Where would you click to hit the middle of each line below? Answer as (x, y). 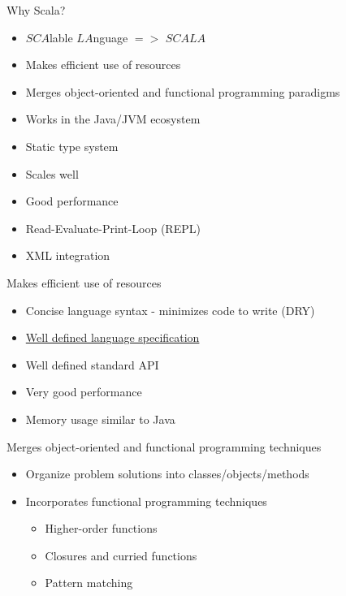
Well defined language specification (112, 337)
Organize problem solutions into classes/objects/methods (167, 474)
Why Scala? (36, 10)
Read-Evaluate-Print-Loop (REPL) (113, 228)
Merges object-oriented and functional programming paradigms (183, 91)
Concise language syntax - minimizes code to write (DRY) (170, 310)
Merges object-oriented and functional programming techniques (164, 446)
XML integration (68, 255)
